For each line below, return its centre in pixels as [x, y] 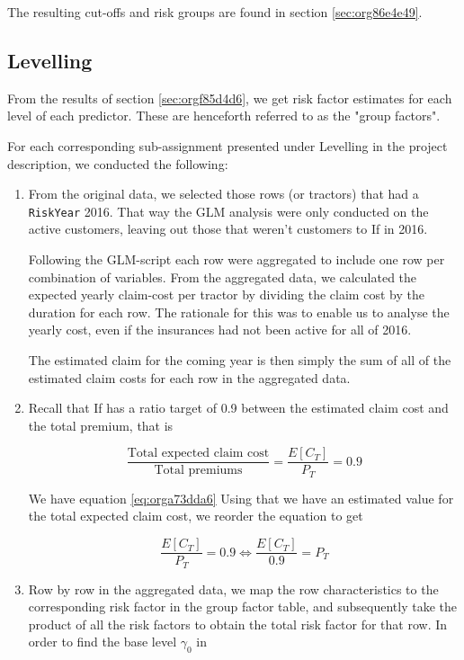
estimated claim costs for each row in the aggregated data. [189, 377]
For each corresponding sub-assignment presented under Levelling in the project [228, 145]
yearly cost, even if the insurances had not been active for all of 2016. [220, 330]
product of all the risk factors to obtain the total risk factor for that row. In [238, 624]
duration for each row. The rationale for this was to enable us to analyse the [239, 312]
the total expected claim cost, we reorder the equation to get [196, 516]
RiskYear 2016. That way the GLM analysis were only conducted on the [228, 211]
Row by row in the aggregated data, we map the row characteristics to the [233, 589]
